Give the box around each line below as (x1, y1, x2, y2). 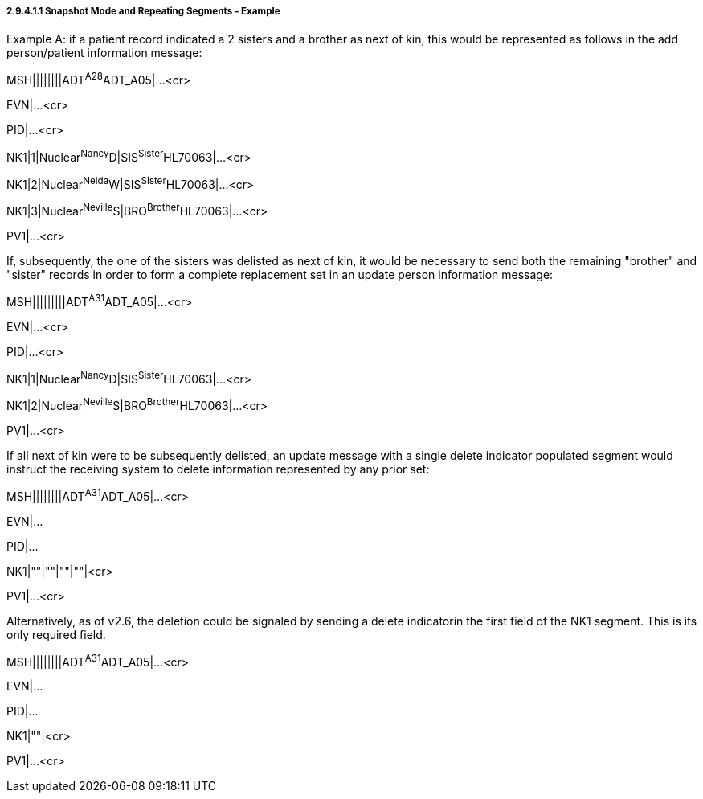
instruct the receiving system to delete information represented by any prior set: (6, 461, 430, 476)
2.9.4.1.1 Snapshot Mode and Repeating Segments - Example (6, 6, 280, 17)
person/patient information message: (6, 46, 202, 60)
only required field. (6, 627, 106, 641)
